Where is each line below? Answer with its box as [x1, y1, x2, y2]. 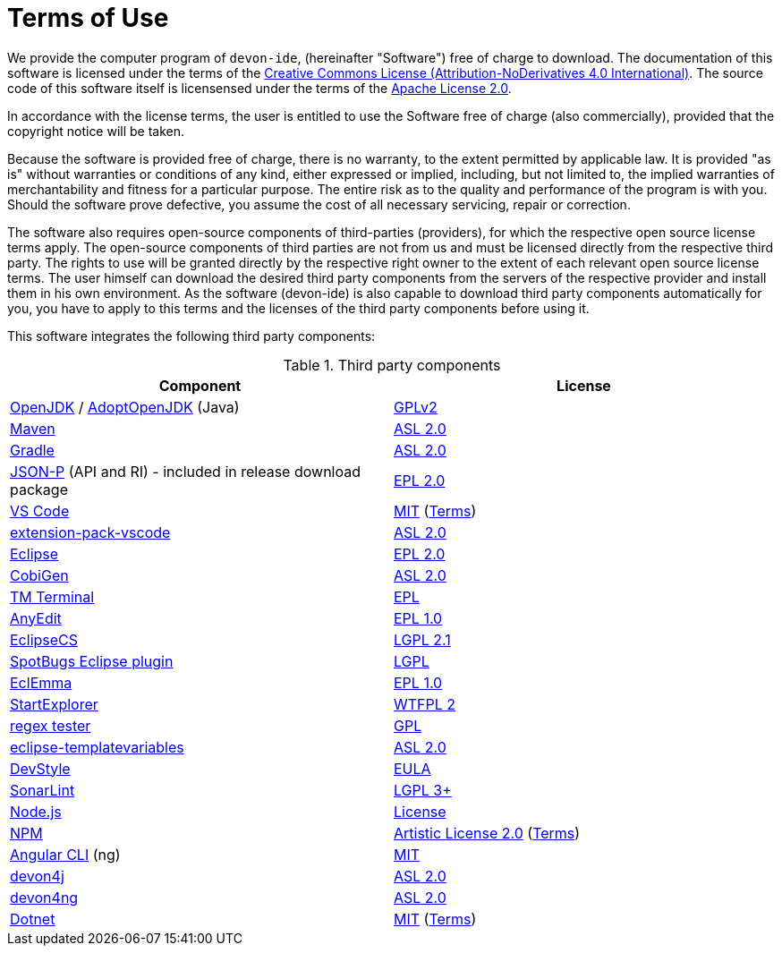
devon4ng [10, 888, 79, 906]
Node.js [10, 802, 62, 821]
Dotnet [10, 909, 55, 928]
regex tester [10, 716, 91, 735]
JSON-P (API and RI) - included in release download [10, 462, 361, 481]
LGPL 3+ [394, 780, 452, 799]
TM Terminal [10, 587, 95, 606]
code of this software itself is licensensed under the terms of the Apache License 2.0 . [7, 80, 512, 96]
